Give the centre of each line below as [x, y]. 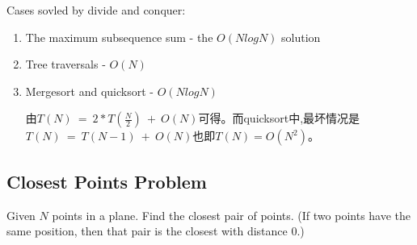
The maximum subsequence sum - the [119, 37]
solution [301, 37]
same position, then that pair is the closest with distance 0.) [156, 231]
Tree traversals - [65, 64]
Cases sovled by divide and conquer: [96, 10]
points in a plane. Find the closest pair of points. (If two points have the [232, 215]
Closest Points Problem [107, 181]
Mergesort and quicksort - [89, 91]
